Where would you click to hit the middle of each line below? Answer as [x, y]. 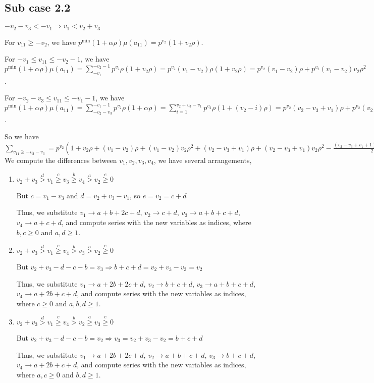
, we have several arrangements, [203, 160]
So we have [22, 136]
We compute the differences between [61, 160]
